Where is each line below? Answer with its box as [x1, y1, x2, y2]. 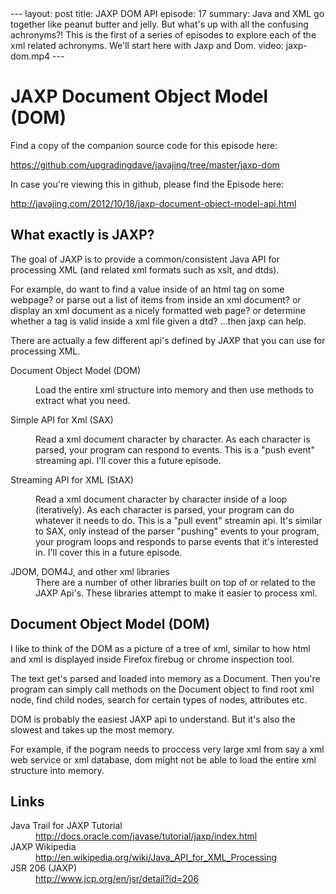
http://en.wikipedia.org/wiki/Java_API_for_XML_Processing [35, 852, 278, 864]
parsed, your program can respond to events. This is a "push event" [35, 443, 315, 456]
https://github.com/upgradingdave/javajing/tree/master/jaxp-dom [10, 158, 280, 171]
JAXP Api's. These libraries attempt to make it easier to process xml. [35, 587, 318, 599]
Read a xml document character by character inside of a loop [35, 493, 288, 505]
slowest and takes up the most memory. [10, 723, 175, 736]
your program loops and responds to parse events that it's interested [35, 535, 319, 547]
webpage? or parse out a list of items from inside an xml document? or [10, 293, 302, 306]
